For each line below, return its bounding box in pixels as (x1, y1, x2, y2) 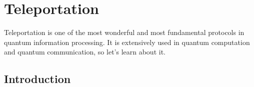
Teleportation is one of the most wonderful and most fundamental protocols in (4, 27, 244, 37)
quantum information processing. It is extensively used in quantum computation (4, 36, 250, 47)
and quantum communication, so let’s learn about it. (4, 46, 165, 57)
